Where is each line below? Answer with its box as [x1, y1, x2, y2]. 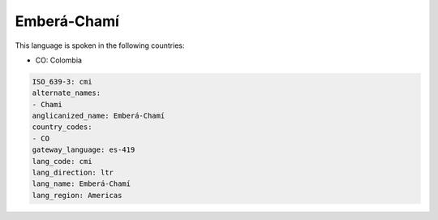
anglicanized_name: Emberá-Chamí [32, 111, 165, 121]
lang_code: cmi [32, 157, 92, 166]
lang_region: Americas [32, 191, 122, 200]
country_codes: [32, 123, 92, 132]
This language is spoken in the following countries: [15, 41, 185, 50]
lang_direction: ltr [32, 168, 114, 178]
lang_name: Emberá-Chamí [32, 179, 131, 188]
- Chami [32, 100, 62, 109]
